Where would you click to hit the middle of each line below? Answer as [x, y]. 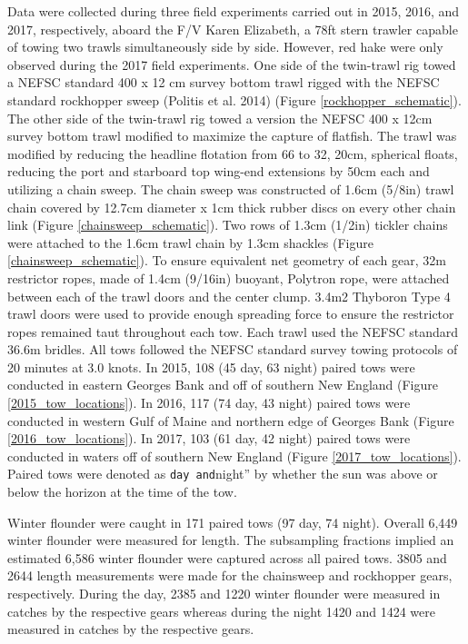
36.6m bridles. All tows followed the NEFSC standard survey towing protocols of [233, 349]
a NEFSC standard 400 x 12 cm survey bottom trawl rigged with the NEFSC [224, 82]
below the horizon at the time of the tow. [122, 492]
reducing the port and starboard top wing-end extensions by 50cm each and [219, 171]
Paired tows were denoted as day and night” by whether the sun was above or [223, 474]
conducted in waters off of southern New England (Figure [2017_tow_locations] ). [234, 456]
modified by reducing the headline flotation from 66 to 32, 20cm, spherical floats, [233, 153]
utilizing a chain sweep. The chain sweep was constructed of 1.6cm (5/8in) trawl [231, 188]
